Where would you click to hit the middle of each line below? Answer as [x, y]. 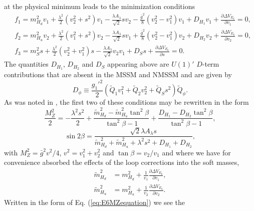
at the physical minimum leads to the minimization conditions [99, 6]
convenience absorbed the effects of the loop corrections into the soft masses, [122, 162]
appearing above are [138, 64]
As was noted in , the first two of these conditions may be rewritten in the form [126, 102]
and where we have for [196, 152]
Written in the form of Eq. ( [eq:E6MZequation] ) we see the [95, 202]
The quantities [26, 64]
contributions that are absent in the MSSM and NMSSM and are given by [118, 74]
